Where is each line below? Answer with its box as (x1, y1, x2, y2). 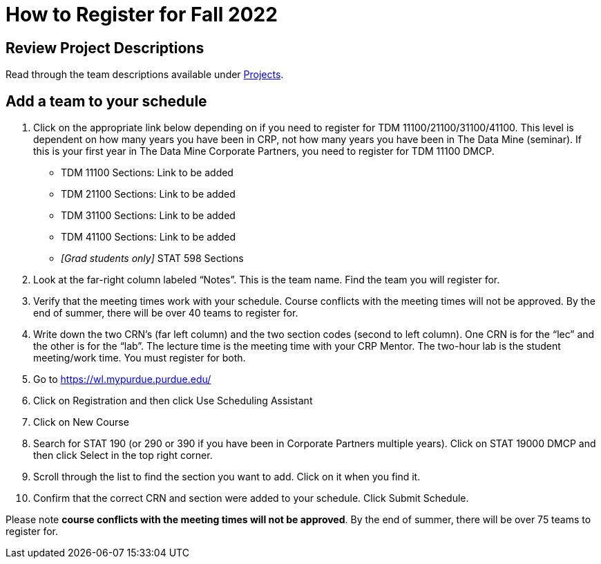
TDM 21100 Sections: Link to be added (61, 188, 236, 200)
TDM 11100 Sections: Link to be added (61, 167, 233, 179)
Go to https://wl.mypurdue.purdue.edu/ (33, 373, 211, 386)
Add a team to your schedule (6, 92, 207, 110)
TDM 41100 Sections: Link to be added (61, 231, 236, 243)
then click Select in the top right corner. (33, 449, 213, 462)
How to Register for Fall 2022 (6, 3, 278, 26)
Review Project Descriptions (6, 39, 204, 57)
